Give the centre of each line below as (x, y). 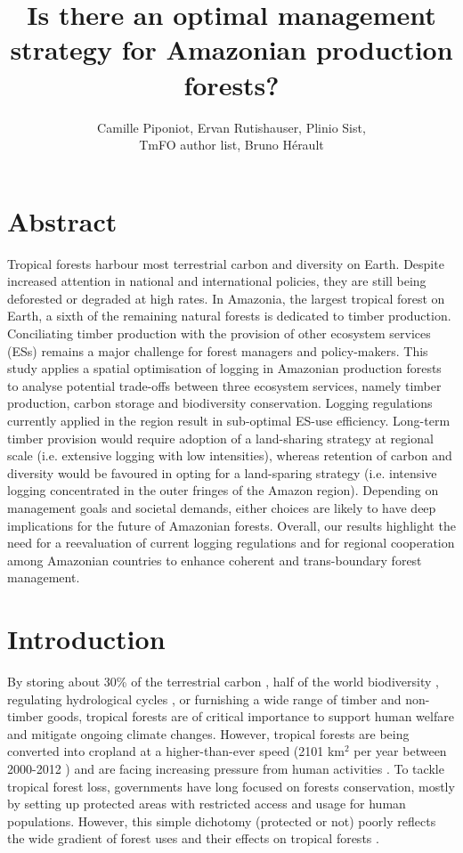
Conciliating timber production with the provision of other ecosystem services (219, 333)
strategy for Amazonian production (231, 49)
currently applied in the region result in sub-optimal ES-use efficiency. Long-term (229, 420)
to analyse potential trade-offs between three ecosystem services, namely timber (224, 385)
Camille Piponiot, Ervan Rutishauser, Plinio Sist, (231, 127)
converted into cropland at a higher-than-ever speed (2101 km (176, 751)
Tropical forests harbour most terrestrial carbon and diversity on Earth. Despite (226, 263)
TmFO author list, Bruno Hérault (231, 145)
